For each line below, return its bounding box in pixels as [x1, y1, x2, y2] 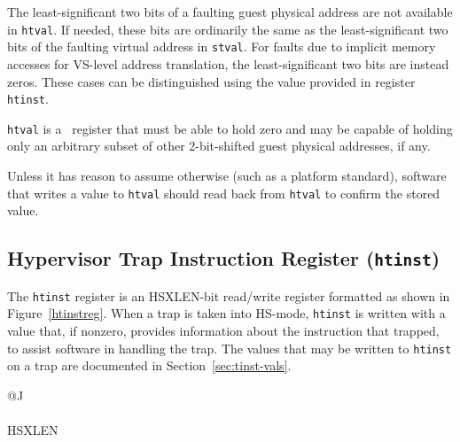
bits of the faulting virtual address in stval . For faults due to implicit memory [7, 37, 436, 56]
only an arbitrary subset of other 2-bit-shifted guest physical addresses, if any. [7, 136, 431, 155]
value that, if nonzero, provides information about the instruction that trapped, [7, 321, 440, 339]
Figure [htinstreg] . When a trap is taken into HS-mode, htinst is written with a [7, 304, 446, 322]
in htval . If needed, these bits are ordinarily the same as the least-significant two [7, 19, 448, 38]
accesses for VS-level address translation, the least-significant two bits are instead [7, 54, 449, 73]
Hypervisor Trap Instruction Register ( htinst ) [7, 244, 441, 272]
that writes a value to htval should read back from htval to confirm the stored [7, 183, 441, 202]
